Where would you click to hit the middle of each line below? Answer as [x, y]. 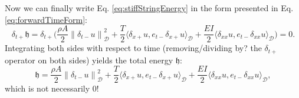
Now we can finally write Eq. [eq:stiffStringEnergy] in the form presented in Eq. [149, 8]
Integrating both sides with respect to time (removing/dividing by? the [133, 48]
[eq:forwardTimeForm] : [46, 19]
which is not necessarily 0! [52, 88]
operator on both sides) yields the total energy [89, 60]
